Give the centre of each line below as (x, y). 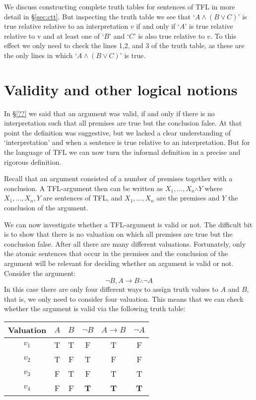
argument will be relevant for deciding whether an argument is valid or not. (119, 263)
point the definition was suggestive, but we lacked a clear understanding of (117, 132)
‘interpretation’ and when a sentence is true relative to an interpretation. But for (127, 142)
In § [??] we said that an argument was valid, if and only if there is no (109, 113)
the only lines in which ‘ (41, 55)
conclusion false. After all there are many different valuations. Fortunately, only (125, 243)
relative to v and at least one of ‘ (54, 35)
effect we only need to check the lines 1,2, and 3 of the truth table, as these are (124, 45)
